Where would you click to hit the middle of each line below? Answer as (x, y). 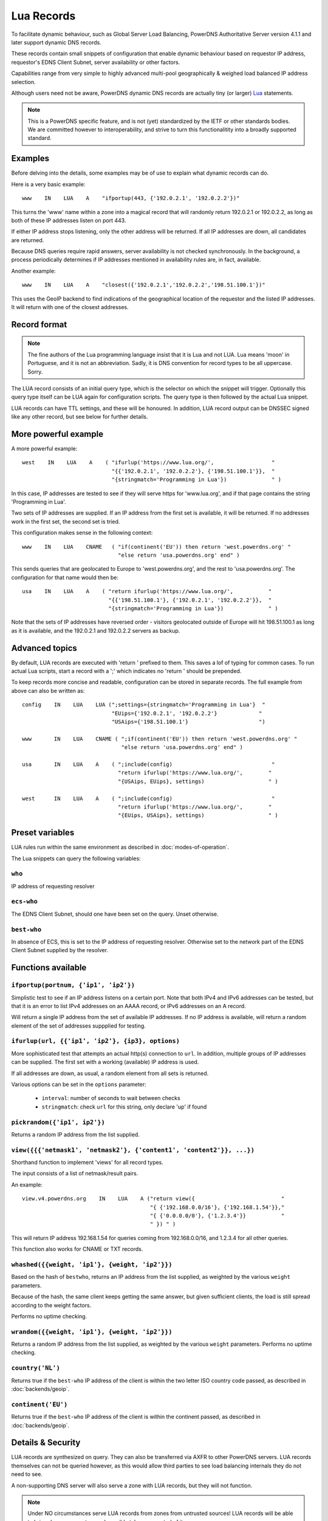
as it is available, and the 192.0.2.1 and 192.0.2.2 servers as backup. (96, 630)
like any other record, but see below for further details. (80, 417)
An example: (27, 1185)
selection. (23, 82)
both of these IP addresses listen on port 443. (69, 220)
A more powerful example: (44, 449)
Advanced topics (44, 648)
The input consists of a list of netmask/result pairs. (75, 1174)
